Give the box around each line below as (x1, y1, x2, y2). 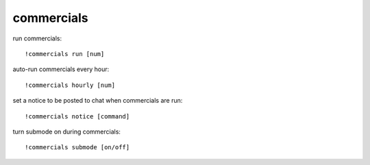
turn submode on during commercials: (12, 127, 121, 136)
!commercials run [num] (25, 50, 105, 58)
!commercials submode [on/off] (25, 144, 130, 151)
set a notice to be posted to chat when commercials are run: (12, 97, 183, 105)
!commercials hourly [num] (25, 81, 116, 89)
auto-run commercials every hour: (12, 65, 110, 73)
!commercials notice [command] (25, 112, 130, 120)
